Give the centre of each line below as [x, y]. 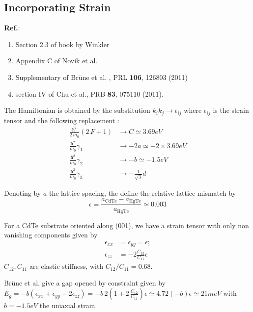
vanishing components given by [51, 235]
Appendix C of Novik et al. [56, 61]
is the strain [231, 110]
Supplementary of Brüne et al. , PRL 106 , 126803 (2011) [101, 77]
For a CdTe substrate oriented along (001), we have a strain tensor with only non [126, 225]
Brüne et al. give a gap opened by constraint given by [85, 282]
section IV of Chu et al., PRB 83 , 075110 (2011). [89, 93]
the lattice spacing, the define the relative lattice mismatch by [143, 193]
